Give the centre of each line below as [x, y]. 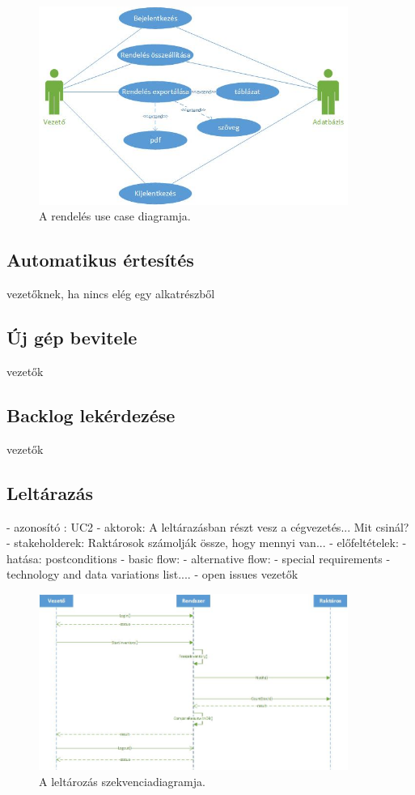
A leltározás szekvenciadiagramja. [122, 781]
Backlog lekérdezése [91, 415]
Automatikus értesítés [100, 260]
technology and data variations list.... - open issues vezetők [152, 574]
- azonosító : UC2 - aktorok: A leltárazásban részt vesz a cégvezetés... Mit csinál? [208, 526]
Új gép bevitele [72, 338]
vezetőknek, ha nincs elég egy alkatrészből [111, 294]
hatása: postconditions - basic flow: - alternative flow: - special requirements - [199, 558]
